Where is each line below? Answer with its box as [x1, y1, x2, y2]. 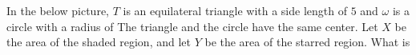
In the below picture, [6, 2, 109, 18]
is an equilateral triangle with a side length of [123, 2, 347, 18]
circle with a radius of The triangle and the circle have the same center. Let [6, 18, 378, 34]
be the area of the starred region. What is [204, 33, 410, 50]
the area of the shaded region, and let [6, 33, 191, 50]
